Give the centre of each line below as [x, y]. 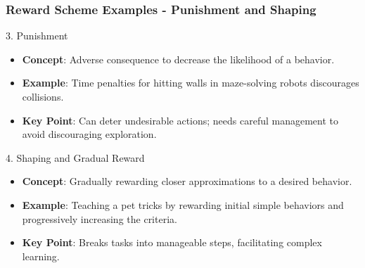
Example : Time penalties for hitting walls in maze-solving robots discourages [191, 83]
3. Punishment [37, 36]
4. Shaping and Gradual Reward [75, 157]
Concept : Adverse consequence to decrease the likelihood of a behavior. [178, 59]
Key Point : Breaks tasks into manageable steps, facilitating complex [172, 242]
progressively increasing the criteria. [100, 218]
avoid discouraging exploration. [89, 134]
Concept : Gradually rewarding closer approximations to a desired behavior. [187, 181]
